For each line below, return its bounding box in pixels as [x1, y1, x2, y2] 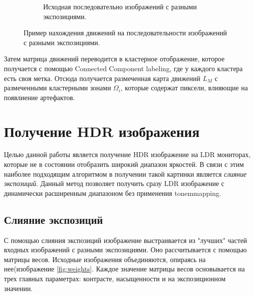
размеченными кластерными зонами [4, 82, 111, 93]
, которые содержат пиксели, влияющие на [120, 82, 248, 93]
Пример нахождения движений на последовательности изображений [24, 27, 227, 38]
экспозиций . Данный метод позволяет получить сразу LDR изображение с [4, 178, 225, 188]
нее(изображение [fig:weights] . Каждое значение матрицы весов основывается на [4, 264, 245, 274]
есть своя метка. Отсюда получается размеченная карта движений [4, 73, 200, 83]
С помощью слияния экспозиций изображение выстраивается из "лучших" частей [4, 235, 247, 245]
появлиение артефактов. [4, 92, 75, 102]
